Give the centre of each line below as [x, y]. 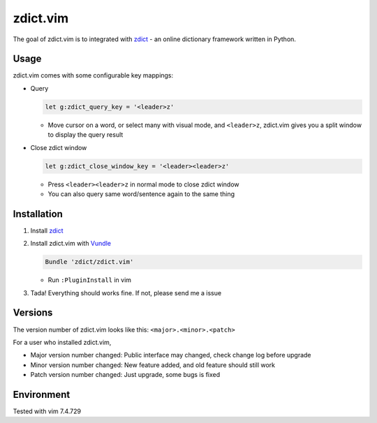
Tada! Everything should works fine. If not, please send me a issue [126, 292]
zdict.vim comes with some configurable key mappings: [93, 75]
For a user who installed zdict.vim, [62, 342]
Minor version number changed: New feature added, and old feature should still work [153, 365]
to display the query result [86, 135]
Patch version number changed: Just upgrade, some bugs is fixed [125, 375]
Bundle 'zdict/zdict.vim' [89, 262]
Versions [33, 313]
